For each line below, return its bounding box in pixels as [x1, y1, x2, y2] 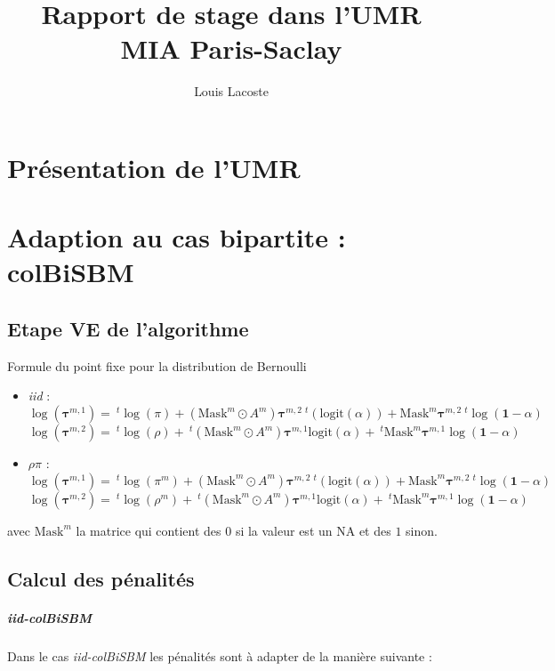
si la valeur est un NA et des [235, 521, 391, 539]
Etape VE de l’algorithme [7, 315, 249, 343]
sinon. [406, 521, 438, 539]
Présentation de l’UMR [7, 149, 301, 185]
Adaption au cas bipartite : [7, 219, 346, 255]
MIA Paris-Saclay [120, 30, 342, 67]
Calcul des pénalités [7, 564, 195, 592]
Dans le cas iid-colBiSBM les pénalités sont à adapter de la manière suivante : [7, 646, 432, 665]
